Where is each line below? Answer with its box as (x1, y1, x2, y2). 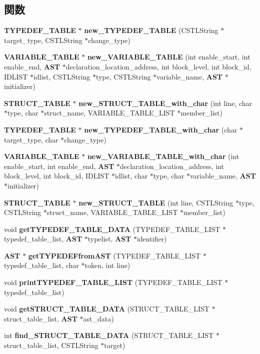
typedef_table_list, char (4, 260, 79, 270)
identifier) (136, 233, 167, 244)
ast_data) (83, 313, 114, 323)
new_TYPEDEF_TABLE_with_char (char (84, 124, 237, 134)
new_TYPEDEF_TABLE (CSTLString (84, 25, 218, 35)
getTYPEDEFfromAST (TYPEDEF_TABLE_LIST (28, 250, 201, 260)
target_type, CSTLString (4, 34, 82, 45)
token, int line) (84, 260, 130, 270)
